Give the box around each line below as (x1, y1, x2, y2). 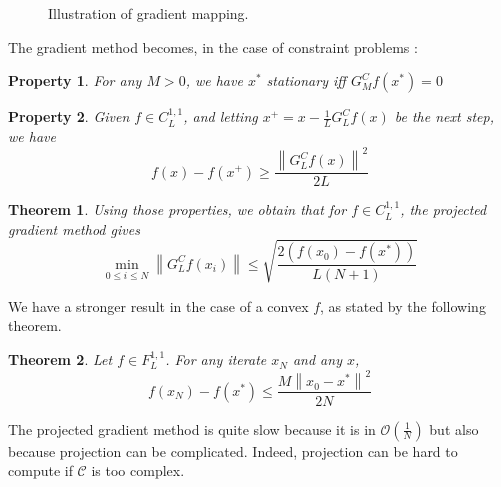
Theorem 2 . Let (8, 349, 113, 370)
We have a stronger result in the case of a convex (8, 295, 309, 316)
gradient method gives (8, 218, 140, 239)
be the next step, (394, 106, 494, 127)
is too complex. (91, 460, 185, 481)
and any (292, 349, 342, 370)
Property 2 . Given (8, 106, 130, 127)
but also (429, 418, 479, 439)
